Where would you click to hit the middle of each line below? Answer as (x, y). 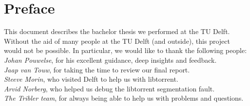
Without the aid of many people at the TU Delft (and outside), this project (117, 41)
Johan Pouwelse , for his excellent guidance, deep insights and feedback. (110, 60)
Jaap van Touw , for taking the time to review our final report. (97, 69)
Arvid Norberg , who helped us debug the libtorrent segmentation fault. (109, 88)
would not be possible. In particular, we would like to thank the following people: (125, 50)
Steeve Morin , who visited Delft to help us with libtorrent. (91, 79)
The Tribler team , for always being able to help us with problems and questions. (124, 98)
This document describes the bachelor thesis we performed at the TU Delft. (117, 31)
